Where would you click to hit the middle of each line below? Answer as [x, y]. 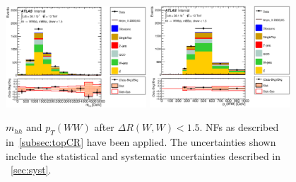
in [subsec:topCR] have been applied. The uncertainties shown [141, 142]
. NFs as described [239, 127]
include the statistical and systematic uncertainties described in [143, 155]
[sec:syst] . [31, 170]
